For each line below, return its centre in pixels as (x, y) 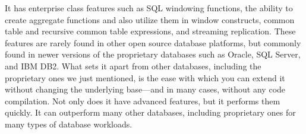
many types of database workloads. (69, 124)
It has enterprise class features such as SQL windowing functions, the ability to (149, 8)
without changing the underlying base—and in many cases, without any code (145, 89)
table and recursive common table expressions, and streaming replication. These (150, 31)
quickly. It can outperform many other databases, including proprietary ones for (150, 112)
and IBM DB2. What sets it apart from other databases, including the (133, 66)
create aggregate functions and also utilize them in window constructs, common (150, 19)
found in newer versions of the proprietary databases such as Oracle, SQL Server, (153, 54)
